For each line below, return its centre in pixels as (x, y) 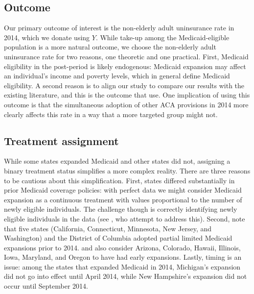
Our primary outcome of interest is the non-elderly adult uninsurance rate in (119, 28)
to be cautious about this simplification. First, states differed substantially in (119, 180)
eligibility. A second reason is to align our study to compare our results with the (124, 85)
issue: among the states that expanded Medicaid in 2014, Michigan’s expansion (122, 266)
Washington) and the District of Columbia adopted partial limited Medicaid (118, 238)
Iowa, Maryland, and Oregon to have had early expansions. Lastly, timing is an (123, 257)
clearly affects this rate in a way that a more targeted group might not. (111, 114)
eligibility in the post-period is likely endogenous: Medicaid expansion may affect (125, 66)
